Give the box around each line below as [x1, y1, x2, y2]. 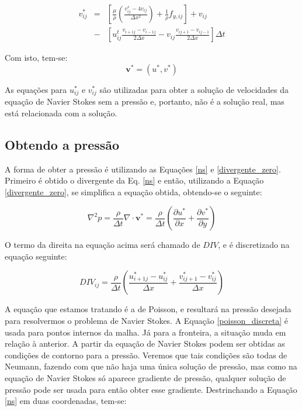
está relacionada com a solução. [5, 106, 117, 119]
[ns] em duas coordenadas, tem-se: [5, 395, 127, 407]
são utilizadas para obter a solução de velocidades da [99, 83, 289, 95]
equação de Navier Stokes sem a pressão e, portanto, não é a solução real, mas [5, 95, 284, 108]
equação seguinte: [5, 250, 67, 262]
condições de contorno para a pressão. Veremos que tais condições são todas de [5, 348, 287, 361]
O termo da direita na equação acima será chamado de [5, 239, 200, 251]
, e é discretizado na [218, 239, 290, 251]
